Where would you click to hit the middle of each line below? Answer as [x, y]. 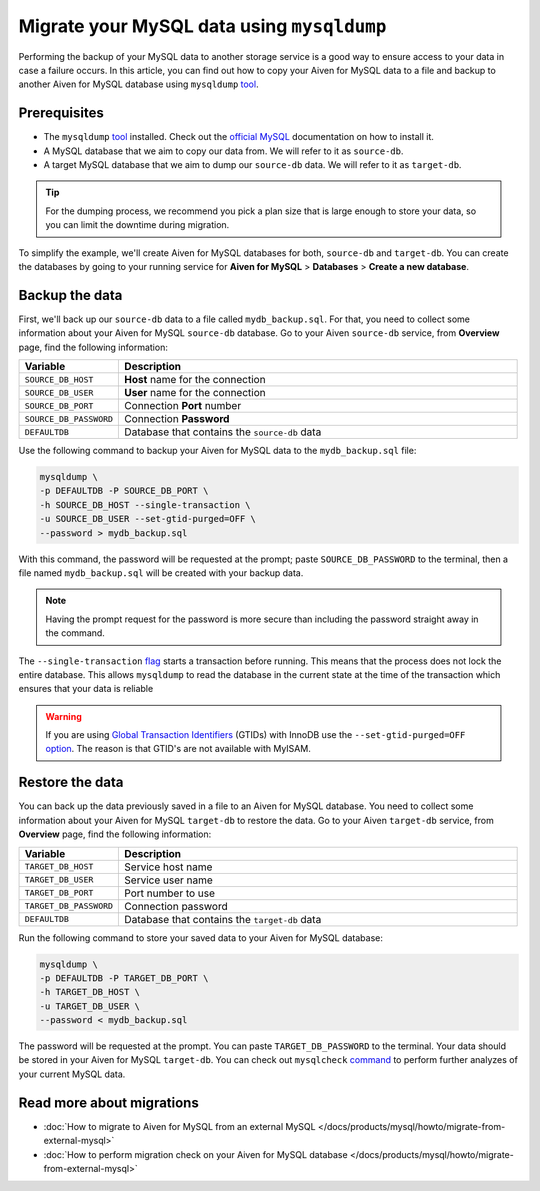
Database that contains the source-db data [223, 432]
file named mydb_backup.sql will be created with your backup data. [161, 572]
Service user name [169, 880]
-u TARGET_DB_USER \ [89, 1006]
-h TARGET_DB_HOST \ [89, 992]
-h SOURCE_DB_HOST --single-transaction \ [145, 504]
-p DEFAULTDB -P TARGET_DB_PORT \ [124, 978]
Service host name [168, 867]
